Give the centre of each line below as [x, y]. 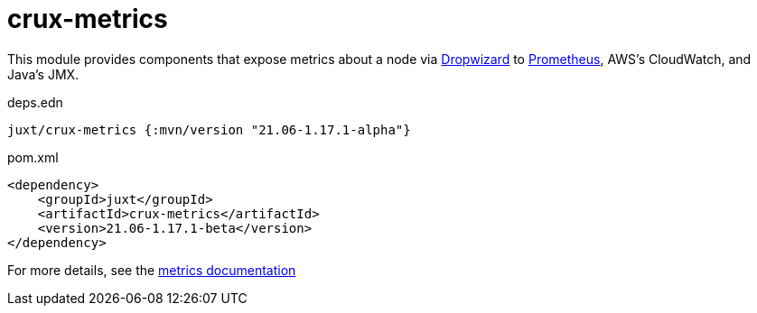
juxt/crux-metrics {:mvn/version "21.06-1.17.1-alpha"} [209, 129]
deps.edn [35, 102]
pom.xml [33, 157]
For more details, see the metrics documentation [152, 270]
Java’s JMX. [43, 74]
